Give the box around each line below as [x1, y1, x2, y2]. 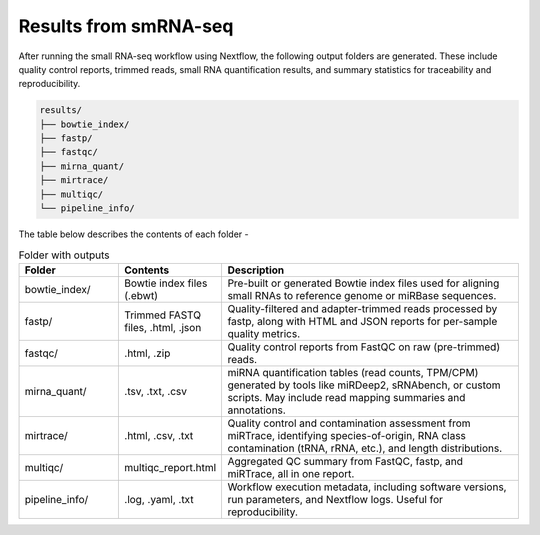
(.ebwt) [124, 288, 159, 302]
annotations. [227, 403, 287, 417]
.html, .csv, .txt [124, 428, 194, 442]
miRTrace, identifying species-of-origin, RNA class [227, 428, 467, 442]
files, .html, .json [124, 320, 202, 334]
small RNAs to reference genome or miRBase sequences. [227, 288, 497, 302]
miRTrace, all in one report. [227, 466, 355, 480]
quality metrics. [227, 326, 300, 340]
